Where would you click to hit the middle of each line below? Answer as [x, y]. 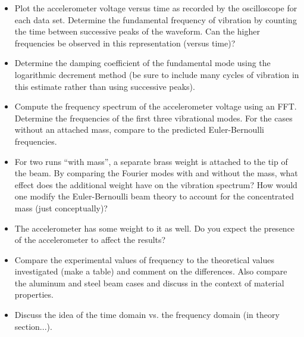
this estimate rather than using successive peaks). [105, 86]
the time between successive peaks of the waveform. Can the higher [137, 31]
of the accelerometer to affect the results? [90, 240]
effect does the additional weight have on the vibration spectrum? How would [156, 184]
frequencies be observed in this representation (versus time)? [125, 43]
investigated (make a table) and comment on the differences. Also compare [151, 271]
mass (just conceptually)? [61, 207]
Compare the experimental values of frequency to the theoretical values [145, 259]
